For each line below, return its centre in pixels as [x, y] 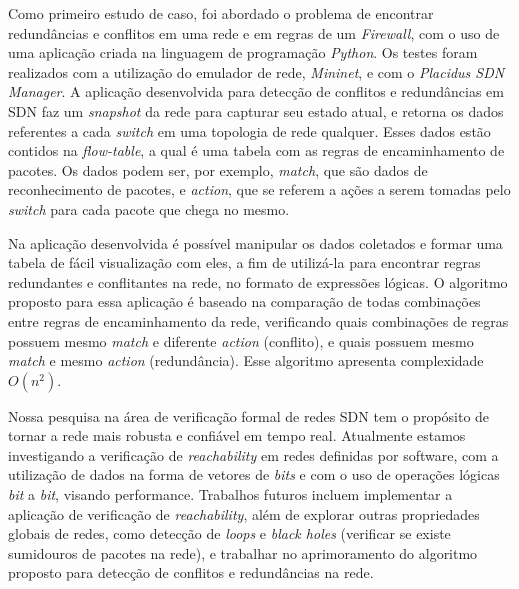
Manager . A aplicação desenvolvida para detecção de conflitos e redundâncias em [256, 91]
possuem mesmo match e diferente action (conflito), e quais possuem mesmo [241, 340]
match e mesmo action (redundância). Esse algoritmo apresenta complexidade [246, 360]
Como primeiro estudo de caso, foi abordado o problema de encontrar [221, 13]
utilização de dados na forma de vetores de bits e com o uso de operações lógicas [254, 474]
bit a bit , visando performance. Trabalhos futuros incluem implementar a [230, 494]
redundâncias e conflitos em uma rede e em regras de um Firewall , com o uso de [254, 32]
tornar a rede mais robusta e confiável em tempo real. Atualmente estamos [237, 435]
